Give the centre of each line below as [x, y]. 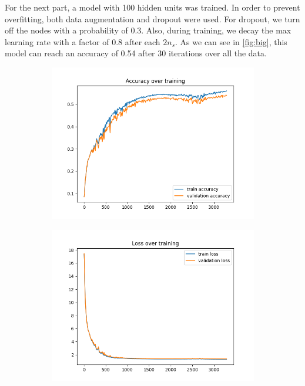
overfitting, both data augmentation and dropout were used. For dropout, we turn [152, 18]
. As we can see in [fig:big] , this [231, 41]
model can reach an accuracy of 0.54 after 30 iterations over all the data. [136, 53]
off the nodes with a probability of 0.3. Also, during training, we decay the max [148, 30]
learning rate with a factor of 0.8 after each [83, 41]
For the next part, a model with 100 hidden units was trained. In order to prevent [152, 7]
